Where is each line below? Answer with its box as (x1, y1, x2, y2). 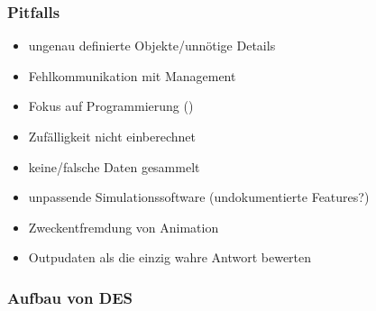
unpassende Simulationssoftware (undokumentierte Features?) (28, 188, 370, 206)
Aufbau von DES (7, 286, 133, 308)
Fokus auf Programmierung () (28, 96, 194, 115)
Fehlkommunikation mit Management (28, 66, 236, 85)
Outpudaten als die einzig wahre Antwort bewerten (28, 248, 312, 267)
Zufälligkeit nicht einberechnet (28, 127, 196, 145)
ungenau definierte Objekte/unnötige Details (28, 36, 276, 55)
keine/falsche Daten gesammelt (28, 157, 200, 176)
